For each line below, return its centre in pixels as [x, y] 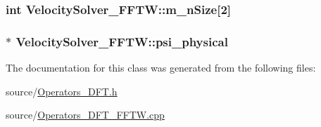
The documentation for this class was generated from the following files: [161, 68]
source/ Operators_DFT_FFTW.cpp [85, 115]
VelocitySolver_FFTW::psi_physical [122, 41]
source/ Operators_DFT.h [62, 91]
